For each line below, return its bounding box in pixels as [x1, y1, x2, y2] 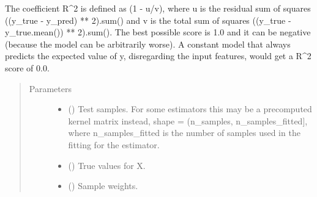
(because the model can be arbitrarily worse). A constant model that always [5, 37, 291, 50]
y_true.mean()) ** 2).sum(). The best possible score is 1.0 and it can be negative [5, 26, 311, 38]
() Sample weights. [68, 179, 138, 192]
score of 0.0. [5, 61, 50, 74]
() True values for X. [68, 159, 146, 171]
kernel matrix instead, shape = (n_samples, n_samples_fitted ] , [68, 114, 308, 127]
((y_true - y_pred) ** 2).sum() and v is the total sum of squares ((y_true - [5, 13, 291, 26]
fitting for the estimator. [68, 138, 160, 151]
